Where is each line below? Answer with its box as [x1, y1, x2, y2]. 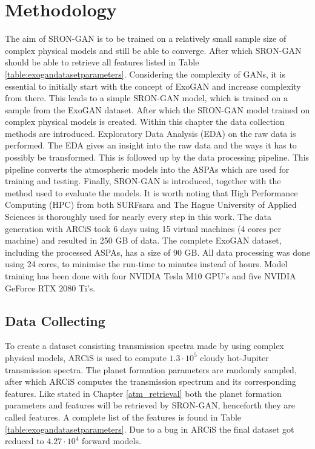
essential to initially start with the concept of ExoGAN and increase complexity [5, 79, 301, 92]
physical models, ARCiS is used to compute [5, 351, 167, 364]
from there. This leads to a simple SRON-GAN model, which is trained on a [5, 91, 288, 104]
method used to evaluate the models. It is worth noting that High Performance [5, 186, 298, 199]
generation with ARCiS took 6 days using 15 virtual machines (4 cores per [5, 222, 282, 234]
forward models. [82, 434, 141, 447]
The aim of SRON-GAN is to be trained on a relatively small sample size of [5, 32, 287, 45]
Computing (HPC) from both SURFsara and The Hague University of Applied [5, 198, 297, 211]
